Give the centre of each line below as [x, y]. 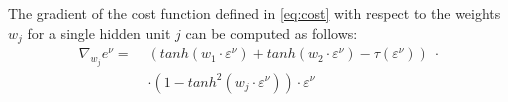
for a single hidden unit [99, 32]
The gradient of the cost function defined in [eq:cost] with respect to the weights [254, 13]
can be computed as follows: [271, 32]
